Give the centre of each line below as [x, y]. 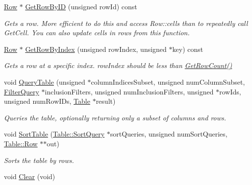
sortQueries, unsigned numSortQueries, [169, 134]
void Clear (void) [30, 176]
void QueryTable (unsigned [45, 81]
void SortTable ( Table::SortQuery [54, 134]
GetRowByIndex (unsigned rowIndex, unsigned [96, 49]
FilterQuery [22, 91]
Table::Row [21, 143]
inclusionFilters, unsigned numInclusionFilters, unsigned [129, 91]
